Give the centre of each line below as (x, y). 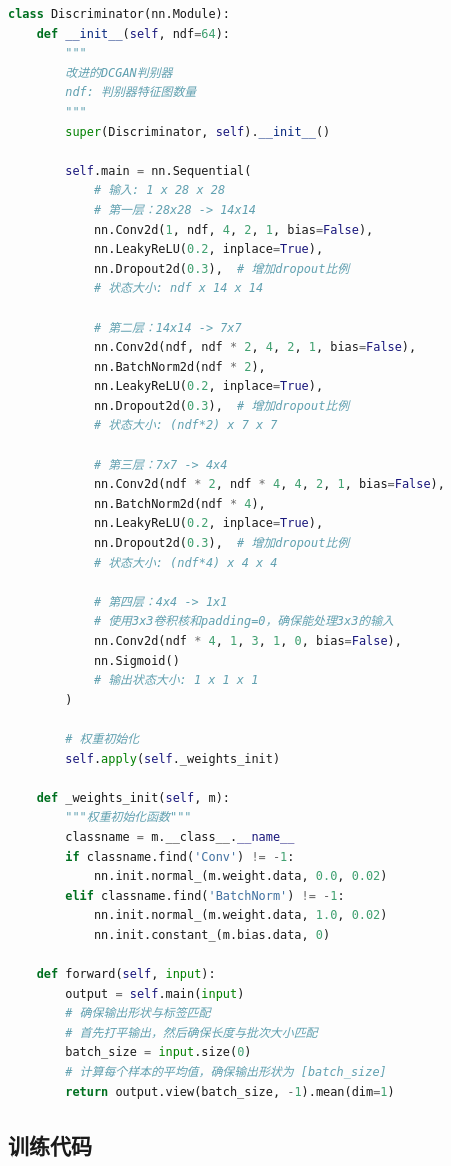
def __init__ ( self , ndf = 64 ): (133, 33)
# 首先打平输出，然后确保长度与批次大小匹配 (191, 1032)
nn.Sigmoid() (136, 660)
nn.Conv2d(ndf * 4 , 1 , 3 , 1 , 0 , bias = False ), (247, 641)
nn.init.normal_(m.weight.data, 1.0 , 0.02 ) (240, 915)
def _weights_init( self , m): (133, 797)
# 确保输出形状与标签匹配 (138, 1013)
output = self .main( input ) (155, 993)
